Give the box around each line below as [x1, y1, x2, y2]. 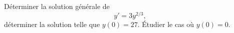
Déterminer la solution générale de [4, 1, 110, 11]
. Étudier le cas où [137, 18, 194, 29]
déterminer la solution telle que [4, 18, 100, 29]
